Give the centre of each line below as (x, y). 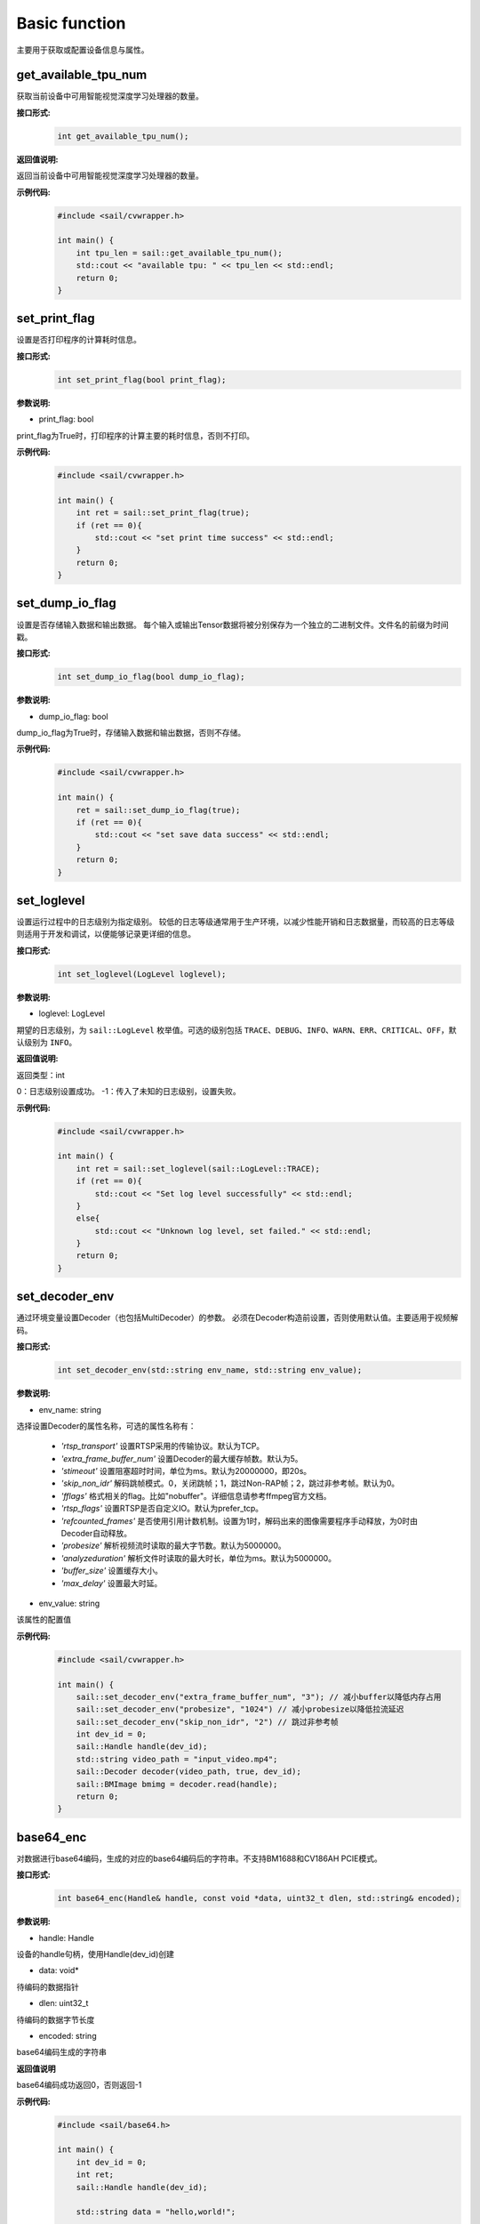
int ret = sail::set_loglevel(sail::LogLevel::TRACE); (198, 1168)
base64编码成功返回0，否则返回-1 (79, 2085)
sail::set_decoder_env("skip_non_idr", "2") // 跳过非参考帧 (208, 1722)
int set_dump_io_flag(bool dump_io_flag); (151, 677)
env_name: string (70, 1409)
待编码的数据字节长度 (56, 2019)
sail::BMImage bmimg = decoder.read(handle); (177, 1784)
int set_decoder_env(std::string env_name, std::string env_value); (210, 1370)
